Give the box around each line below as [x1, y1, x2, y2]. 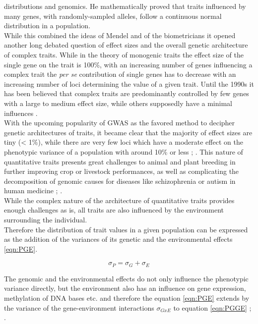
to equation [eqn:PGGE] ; [173, 302, 252, 313]
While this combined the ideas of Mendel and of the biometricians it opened [4, 30, 236, 40]
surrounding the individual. [4, 215, 87, 225]
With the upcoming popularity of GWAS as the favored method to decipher [4, 117, 235, 128]
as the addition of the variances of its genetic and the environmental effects [4, 234, 233, 244]
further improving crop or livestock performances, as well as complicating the [4, 166, 239, 176]
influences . [4, 108, 38, 118]
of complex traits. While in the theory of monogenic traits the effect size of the [4, 49, 244, 59]
